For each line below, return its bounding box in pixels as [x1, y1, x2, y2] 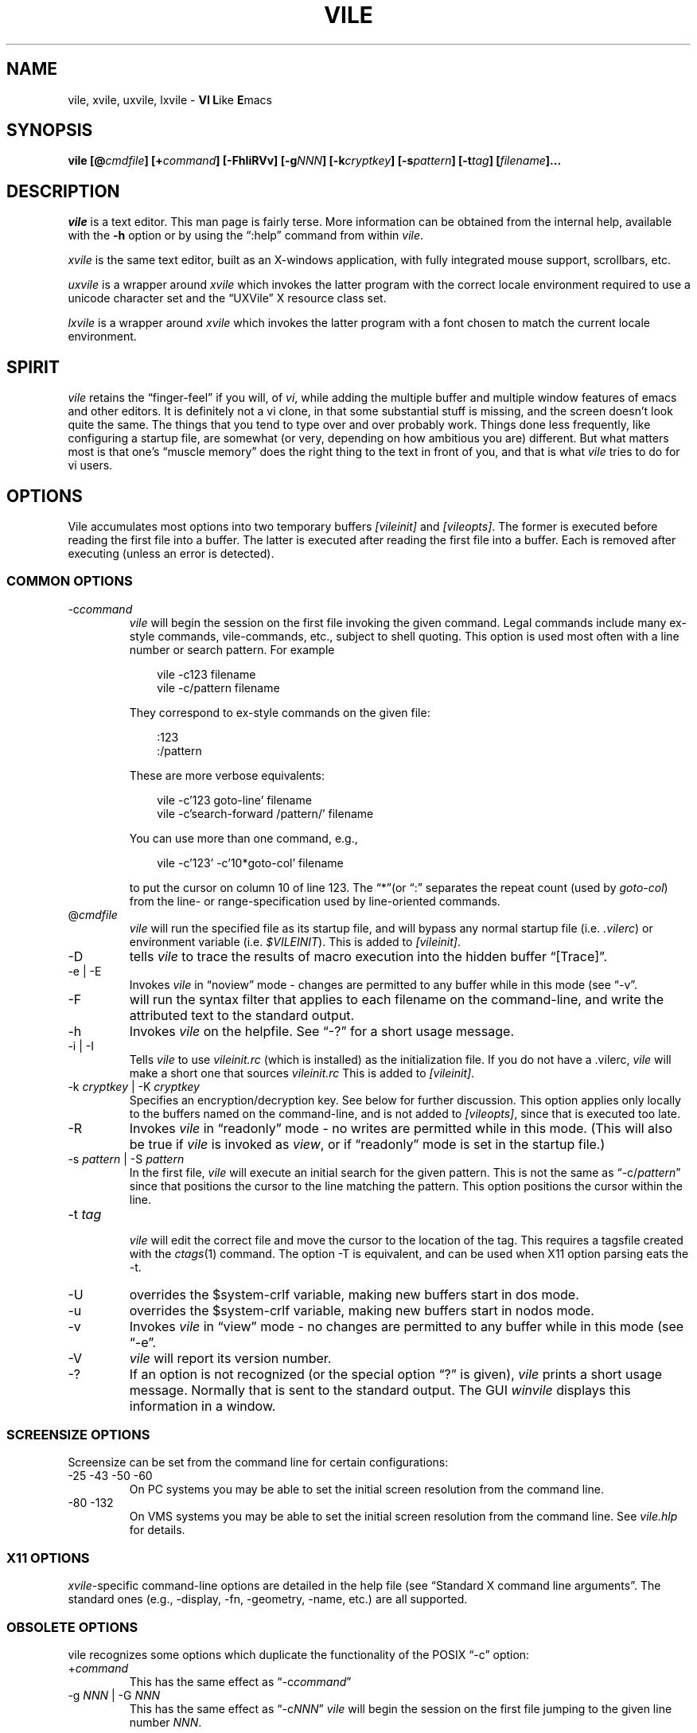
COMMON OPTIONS [6, 573, 133, 590]
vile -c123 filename [157, 667, 256, 681]
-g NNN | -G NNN [68, 1688, 161, 1702]
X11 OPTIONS [6, 1549, 90, 1566]
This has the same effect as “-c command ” [129, 1674, 352, 1688]
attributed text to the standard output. [129, 1007, 355, 1023]
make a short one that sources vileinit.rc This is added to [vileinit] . [129, 1065, 475, 1080]
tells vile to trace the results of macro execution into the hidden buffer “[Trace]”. [129, 948, 608, 964]
